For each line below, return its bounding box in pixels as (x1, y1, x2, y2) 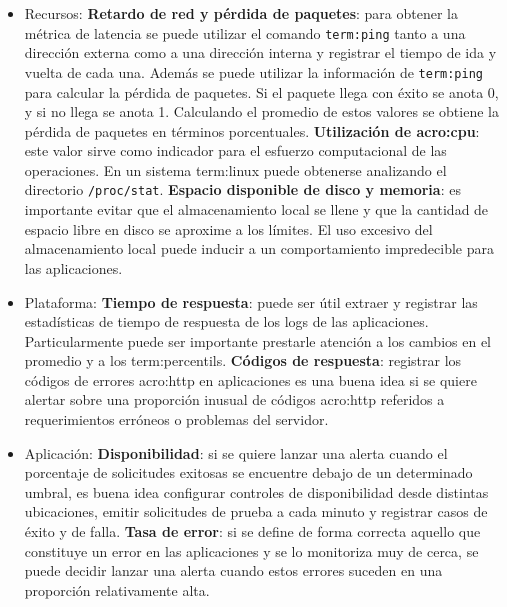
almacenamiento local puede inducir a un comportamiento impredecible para (24, 238, 494, 259)
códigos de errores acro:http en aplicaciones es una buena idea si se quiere (24, 369, 477, 390)
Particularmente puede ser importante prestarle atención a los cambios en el (24, 330, 491, 351)
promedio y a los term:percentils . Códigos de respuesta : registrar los (24, 350, 462, 371)
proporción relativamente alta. (24, 579, 210, 600)
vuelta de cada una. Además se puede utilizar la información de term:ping (24, 61, 484, 82)
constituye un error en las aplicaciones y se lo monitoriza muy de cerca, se (24, 540, 479, 561)
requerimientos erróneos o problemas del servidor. (24, 409, 329, 430)
